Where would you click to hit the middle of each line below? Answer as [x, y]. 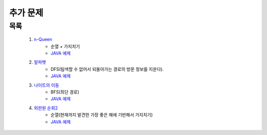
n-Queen [43, 39]
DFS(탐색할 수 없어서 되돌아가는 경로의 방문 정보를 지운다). [107, 69]
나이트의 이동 [46, 85]
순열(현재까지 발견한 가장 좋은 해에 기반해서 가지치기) [102, 115]
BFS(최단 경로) [65, 92]
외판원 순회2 [46, 108]
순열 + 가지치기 [65, 46]
